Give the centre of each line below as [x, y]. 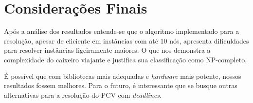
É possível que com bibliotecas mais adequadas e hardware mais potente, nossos [123, 76]
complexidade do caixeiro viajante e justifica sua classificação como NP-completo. [126, 59]
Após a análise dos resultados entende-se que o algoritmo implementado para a [122, 31]
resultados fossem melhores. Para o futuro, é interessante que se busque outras [121, 85]
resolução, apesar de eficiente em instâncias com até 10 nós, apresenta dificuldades [126, 40]
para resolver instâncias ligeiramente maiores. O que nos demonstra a [107, 50]
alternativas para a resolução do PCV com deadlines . [83, 95]
